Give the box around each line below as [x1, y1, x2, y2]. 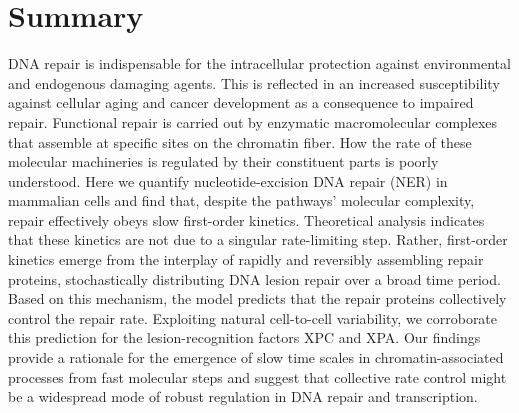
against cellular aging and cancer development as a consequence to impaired [8, 92, 474, 113]
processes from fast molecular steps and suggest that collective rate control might [8, 366, 507, 387]
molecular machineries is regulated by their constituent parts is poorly [8, 151, 439, 172]
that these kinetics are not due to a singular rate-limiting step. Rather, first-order [8, 229, 508, 250]
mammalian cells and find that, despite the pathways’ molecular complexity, [8, 190, 475, 211]
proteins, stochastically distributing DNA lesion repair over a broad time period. [8, 268, 501, 289]
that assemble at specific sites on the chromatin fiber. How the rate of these [8, 131, 472, 152]
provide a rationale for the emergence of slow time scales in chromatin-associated [8, 347, 504, 368]
